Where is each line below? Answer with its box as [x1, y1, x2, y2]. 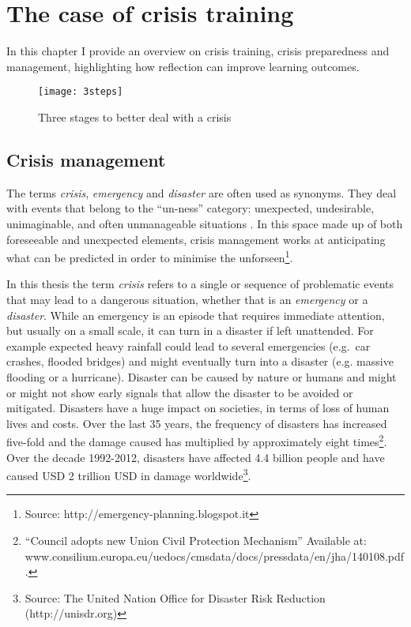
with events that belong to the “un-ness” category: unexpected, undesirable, [6, 200, 375, 216]
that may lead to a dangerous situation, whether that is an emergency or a [6, 291, 368, 307]
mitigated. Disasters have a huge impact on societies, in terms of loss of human [6, 400, 390, 416]
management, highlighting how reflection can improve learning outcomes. [6, 58, 360, 74]
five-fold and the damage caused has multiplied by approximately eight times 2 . [6, 431, 387, 449]
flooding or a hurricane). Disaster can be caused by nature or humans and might [6, 368, 397, 385]
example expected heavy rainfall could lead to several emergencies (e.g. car [6, 337, 371, 354]
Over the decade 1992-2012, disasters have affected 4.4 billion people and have [6, 449, 385, 465]
